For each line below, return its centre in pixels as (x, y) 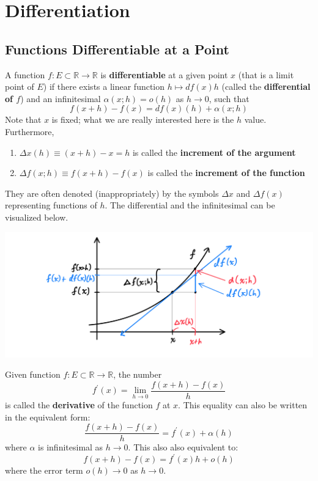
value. (255, 119)
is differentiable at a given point (164, 74)
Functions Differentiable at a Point (117, 49)
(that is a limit (266, 74)
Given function (33, 374)
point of (20, 86)
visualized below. (37, 217)
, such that (229, 98)
